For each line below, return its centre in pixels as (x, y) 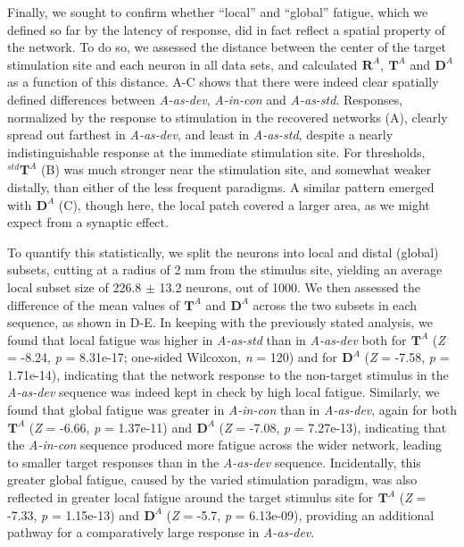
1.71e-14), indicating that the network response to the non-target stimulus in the (228, 374)
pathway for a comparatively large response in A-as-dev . (161, 532)
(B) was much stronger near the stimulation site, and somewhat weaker (236, 169)
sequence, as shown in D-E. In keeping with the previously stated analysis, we (220, 322)
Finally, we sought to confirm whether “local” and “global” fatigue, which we (218, 12)
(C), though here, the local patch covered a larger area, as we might (244, 204)
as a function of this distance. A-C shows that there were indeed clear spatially (223, 82)
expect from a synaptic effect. (88, 222)
